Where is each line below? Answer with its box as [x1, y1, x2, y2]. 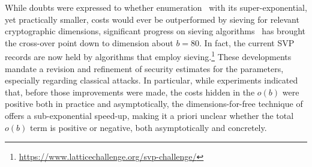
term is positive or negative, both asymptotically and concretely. [29, 121, 267, 133]
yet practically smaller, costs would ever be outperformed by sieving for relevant [5, 13, 299, 25]
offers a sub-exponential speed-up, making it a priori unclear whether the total [5, 109, 294, 121]
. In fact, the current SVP [199, 36, 295, 49]
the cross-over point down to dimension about [5, 36, 173, 49]
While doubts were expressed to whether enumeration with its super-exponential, [5, 1, 307, 13]
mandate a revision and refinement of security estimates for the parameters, [5, 62, 284, 74]
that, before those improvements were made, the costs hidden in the [5, 85, 255, 98]
